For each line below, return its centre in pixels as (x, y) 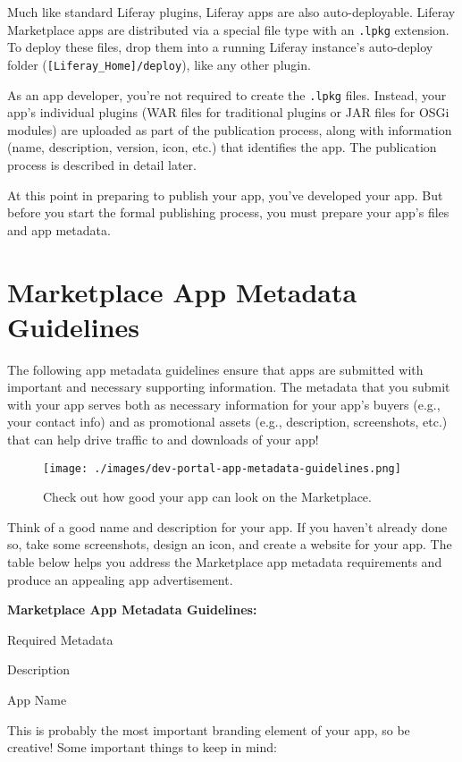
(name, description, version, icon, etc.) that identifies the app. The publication (222, 147)
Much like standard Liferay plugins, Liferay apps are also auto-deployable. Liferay (231, 12)
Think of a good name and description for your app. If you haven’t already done (227, 526)
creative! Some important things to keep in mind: (142, 747)
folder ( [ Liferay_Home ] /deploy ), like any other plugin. (159, 64)
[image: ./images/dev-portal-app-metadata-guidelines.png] (222, 468)
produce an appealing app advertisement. (120, 579)
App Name (37, 699)
